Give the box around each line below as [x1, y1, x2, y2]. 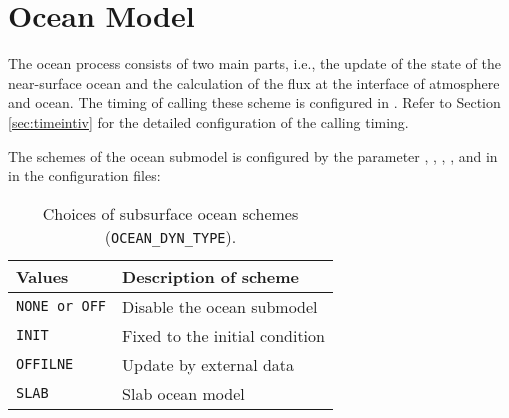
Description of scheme [122, 264, 300, 288]
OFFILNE [16, 356, 74, 373]
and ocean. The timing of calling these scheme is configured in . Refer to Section [8, 92, 501, 113]
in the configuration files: [8, 165, 161, 186]
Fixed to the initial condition [122, 323, 325, 347]
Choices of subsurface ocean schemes [42, 201, 299, 225]
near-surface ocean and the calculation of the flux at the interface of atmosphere [8, 72, 500, 93]
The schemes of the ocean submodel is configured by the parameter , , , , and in [8, 145, 498, 166]
